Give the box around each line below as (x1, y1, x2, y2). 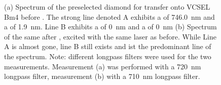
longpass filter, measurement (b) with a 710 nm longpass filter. (4, 71, 200, 81)
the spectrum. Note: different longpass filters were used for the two (4, 51, 211, 61)
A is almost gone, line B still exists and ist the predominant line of (4, 41, 211, 52)
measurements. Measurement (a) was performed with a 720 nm (4, 61, 201, 71)
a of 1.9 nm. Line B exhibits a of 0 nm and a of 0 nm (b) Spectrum (4, 21, 217, 32)
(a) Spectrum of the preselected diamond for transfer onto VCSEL (4, 2, 210, 12)
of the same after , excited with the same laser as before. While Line (4, 31, 217, 41)
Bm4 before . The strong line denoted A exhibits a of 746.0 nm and (4, 11, 215, 22)
